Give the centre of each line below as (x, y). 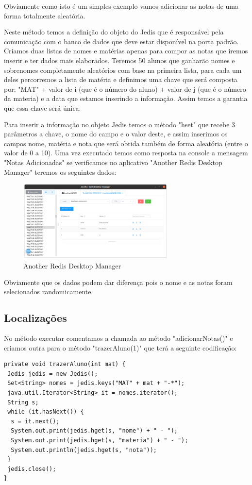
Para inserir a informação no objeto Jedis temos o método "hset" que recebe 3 (120, 124)
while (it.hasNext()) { (46, 412)
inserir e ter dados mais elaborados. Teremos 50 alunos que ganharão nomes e (119, 60)
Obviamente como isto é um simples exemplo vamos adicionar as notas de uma (121, 6)
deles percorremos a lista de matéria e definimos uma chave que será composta (121, 79)
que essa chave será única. (42, 108)
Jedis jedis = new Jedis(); (53, 374)
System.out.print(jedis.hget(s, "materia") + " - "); (100, 440)
